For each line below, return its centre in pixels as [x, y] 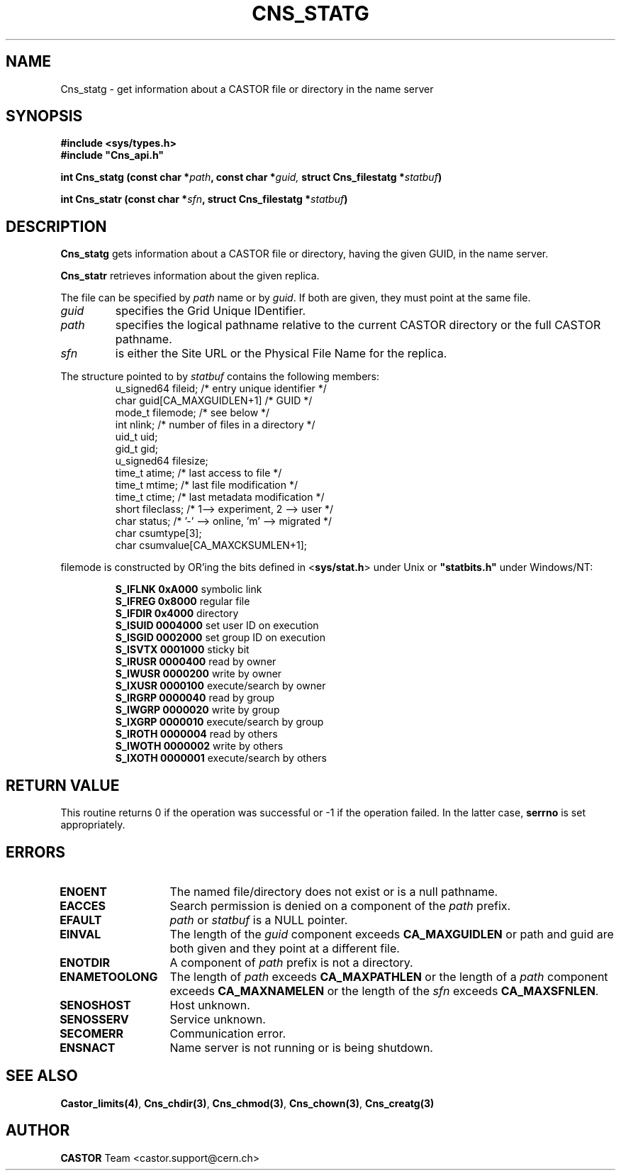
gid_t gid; [137, 449]
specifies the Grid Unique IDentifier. [211, 311]
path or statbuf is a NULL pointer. [259, 920]
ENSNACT [88, 1047]
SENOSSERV [94, 1019]
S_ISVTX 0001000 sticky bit [182, 650]
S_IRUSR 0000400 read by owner [196, 662]
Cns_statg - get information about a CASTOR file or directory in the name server [247, 89]
